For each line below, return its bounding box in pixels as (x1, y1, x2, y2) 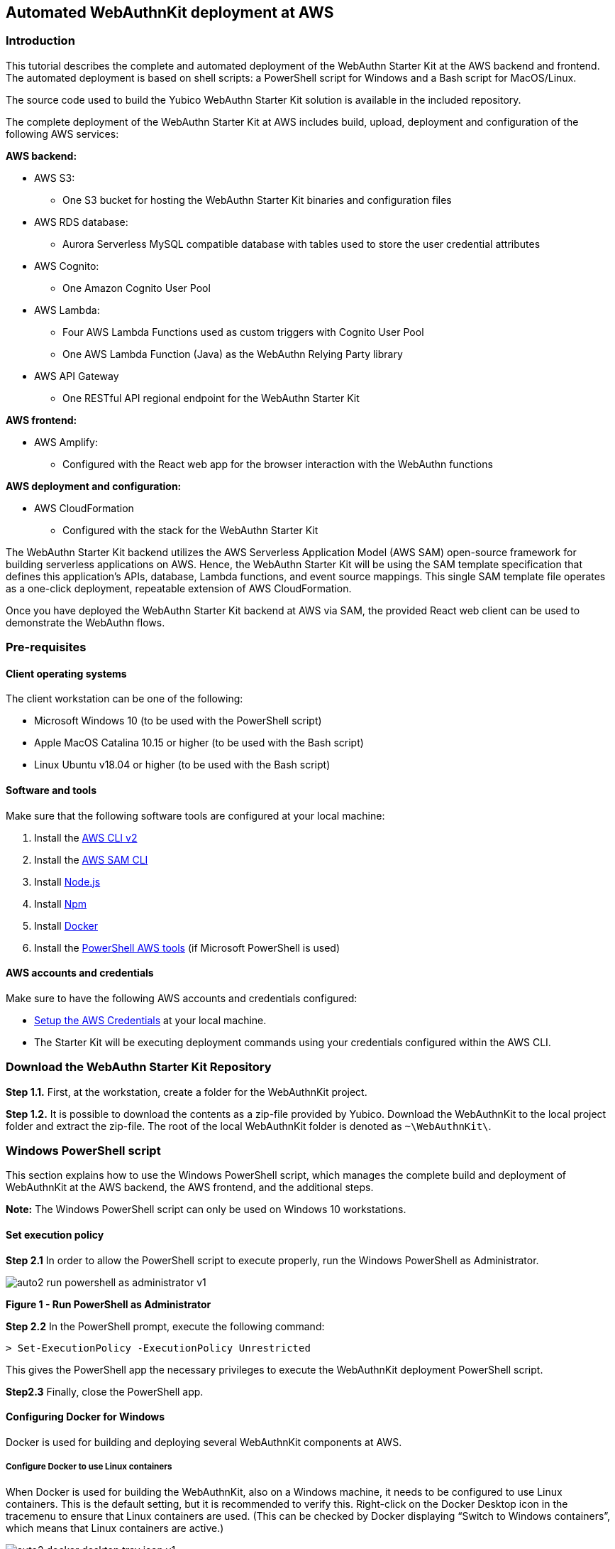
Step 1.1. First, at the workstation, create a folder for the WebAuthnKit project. (6, 1085, 367, 1098)
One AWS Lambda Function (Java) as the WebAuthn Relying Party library (62, 347, 403, 360)
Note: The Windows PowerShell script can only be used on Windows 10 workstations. (6, 1203, 406, 1216)
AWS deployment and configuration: (6, 479, 182, 492)
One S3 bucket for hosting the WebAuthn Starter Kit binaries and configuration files (62, 193, 452, 206)
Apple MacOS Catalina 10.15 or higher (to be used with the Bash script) (34, 737, 364, 749)
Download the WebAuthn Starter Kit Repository (6, 1060, 272, 1075)
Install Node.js (34, 875, 101, 888)
